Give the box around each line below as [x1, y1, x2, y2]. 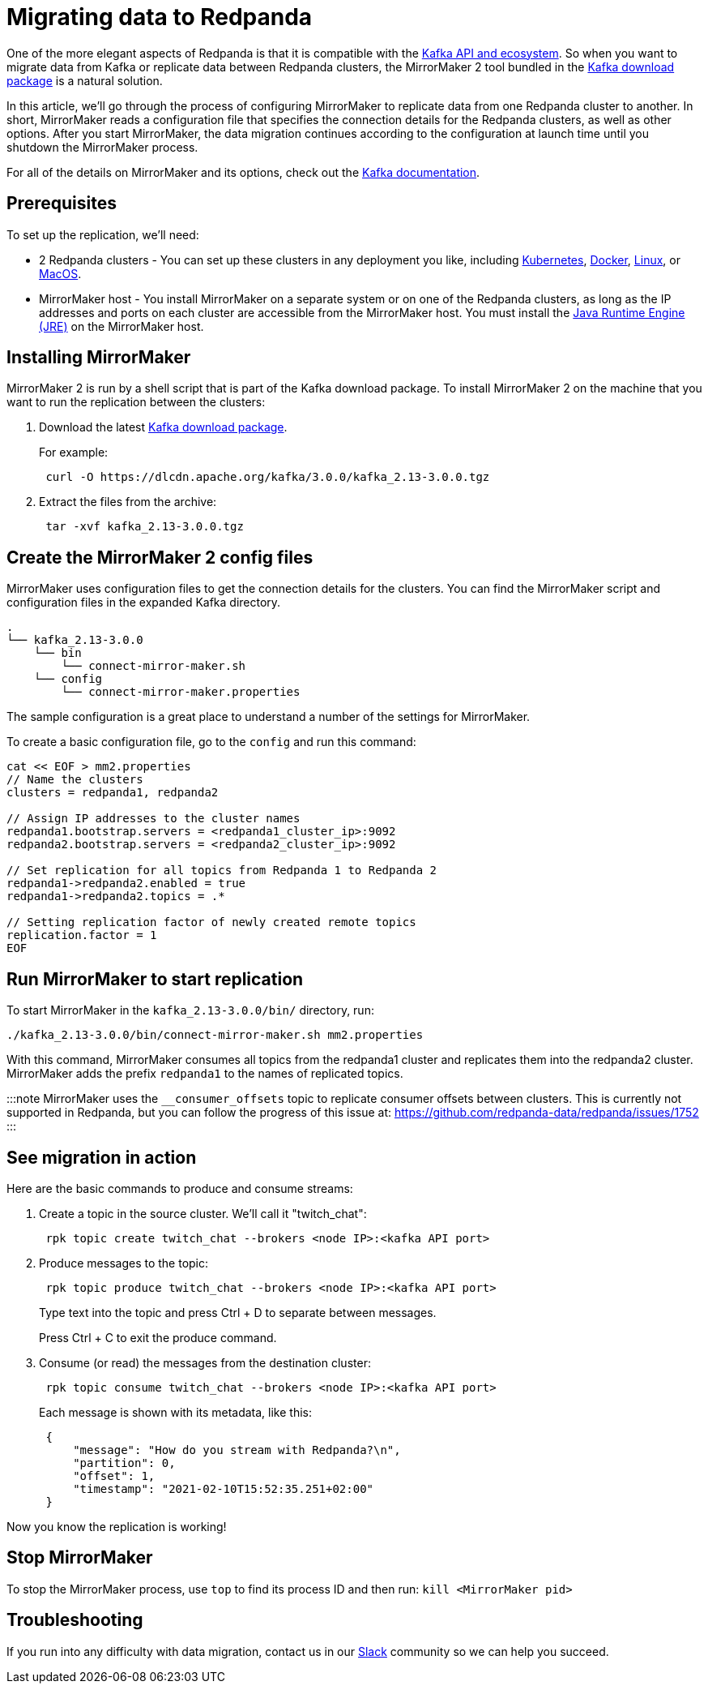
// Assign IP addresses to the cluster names [6, 812, 301, 826]
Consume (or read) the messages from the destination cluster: [39, 1355, 371, 1370]
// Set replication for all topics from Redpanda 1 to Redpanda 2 [6, 864, 437, 877]
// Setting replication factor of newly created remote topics [6, 916, 416, 929]
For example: [39, 445, 109, 460]
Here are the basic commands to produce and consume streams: [6, 1181, 353, 1195]
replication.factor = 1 [6, 929, 157, 942]
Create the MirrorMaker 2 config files [6, 547, 313, 568]
